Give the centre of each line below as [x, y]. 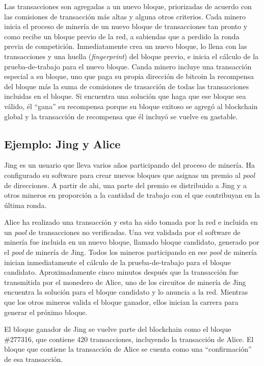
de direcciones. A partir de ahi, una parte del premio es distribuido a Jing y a [125, 185]
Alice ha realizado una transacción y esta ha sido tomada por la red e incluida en [131, 222]
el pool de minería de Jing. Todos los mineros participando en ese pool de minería [130, 252]
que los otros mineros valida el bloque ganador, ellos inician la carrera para [121, 302]
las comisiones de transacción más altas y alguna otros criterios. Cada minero [125, 16]
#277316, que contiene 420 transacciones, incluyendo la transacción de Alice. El [129, 339]
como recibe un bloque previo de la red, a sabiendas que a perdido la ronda [122, 36]
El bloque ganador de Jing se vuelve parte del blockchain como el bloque [118, 329]
